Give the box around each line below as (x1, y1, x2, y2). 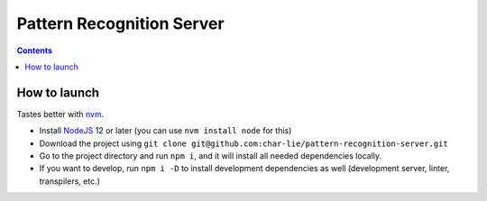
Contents (16, 45, 53, 56)
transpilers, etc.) (39, 176, 101, 187)
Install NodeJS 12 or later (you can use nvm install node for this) (39, 125, 292, 136)
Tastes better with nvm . (16, 108, 105, 119)
